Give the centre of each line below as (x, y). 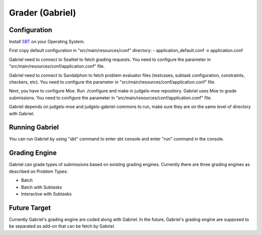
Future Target (30, 208)
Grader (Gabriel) (42, 13)
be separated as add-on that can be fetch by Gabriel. (62, 226)
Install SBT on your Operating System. (47, 42)
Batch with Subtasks (42, 187)
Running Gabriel (34, 127)
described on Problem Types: (38, 171)
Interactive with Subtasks (46, 194)
